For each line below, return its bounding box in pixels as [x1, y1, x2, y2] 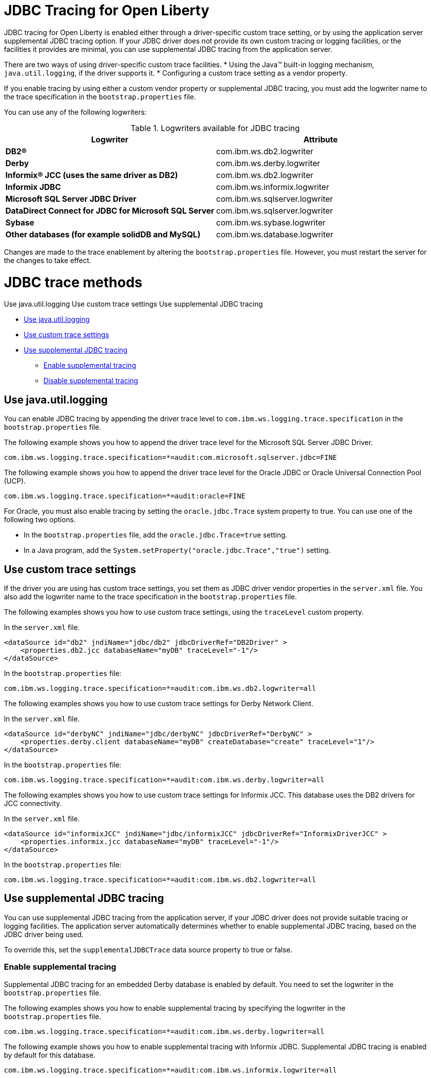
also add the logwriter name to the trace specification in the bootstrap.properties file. [4, 592, 297, 601]
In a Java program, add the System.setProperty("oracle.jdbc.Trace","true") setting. [24, 546, 331, 555]
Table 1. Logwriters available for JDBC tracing [130, 123, 300, 133]
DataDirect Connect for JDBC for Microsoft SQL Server [5, 205, 214, 216]
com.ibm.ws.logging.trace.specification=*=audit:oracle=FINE [4, 492, 245, 500]
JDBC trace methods [4, 273, 143, 291]
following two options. [4, 515, 76, 524]
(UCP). [4, 477, 26, 486]
